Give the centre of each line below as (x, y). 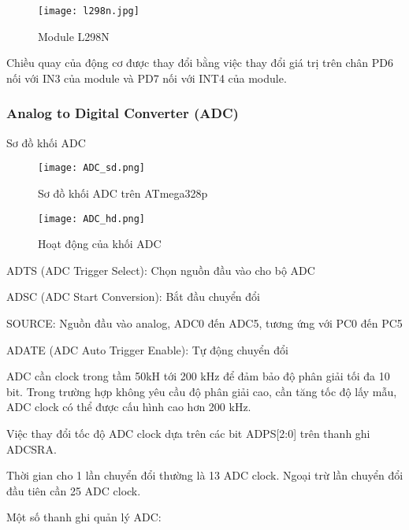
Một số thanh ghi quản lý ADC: (84, 517)
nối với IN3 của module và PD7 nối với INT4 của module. (147, 78)
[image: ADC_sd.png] (92, 168)
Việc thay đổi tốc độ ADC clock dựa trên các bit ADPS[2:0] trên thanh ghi (188, 433)
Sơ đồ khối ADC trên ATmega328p (123, 193)
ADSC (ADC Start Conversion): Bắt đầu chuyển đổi (133, 297)
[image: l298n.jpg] (89, 11)
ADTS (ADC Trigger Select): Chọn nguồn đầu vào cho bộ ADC (161, 270)
